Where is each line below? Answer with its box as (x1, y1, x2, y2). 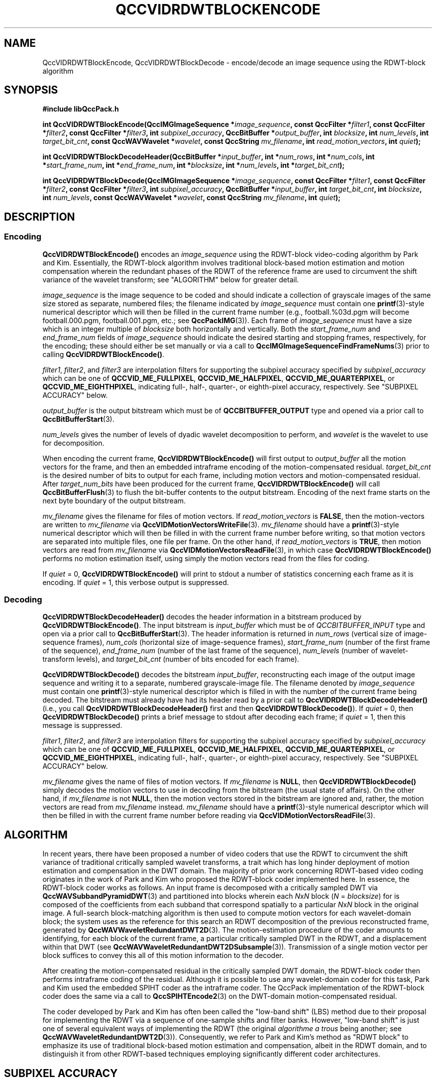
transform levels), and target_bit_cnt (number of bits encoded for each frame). (42, 655, 299, 664)
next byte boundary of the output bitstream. (42, 496, 186, 505)
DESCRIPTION (4, 210, 75, 223)
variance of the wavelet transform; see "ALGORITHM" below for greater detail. (42, 275, 299, 284)
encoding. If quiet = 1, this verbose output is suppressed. (42, 578, 229, 587)
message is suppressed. (42, 721, 122, 730)
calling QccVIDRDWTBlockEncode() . (42, 350, 164, 359)
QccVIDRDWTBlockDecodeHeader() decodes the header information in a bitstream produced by (42, 612, 362, 621)
